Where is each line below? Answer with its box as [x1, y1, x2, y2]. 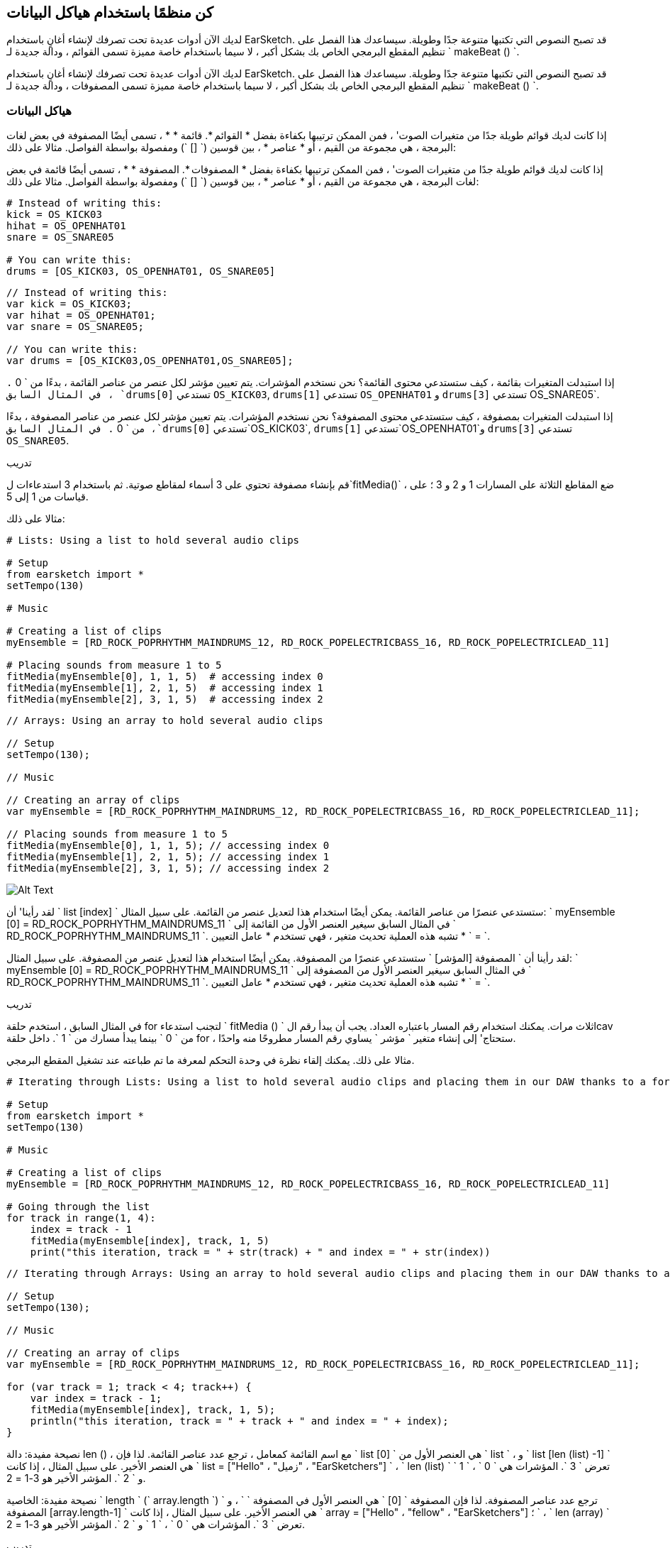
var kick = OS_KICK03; [6, 298, 133, 310]
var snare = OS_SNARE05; [6, 321, 144, 333]
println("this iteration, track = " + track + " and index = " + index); [30, 1415, 449, 1427]
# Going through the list [6, 1201, 150, 1213]
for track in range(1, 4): [6, 1212, 156, 1224]
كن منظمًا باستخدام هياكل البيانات [6, 4, 213, 21]
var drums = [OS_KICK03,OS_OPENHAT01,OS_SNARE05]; [6, 355, 294, 367]
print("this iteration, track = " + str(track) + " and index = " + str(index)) [30, 1246, 491, 1258]
